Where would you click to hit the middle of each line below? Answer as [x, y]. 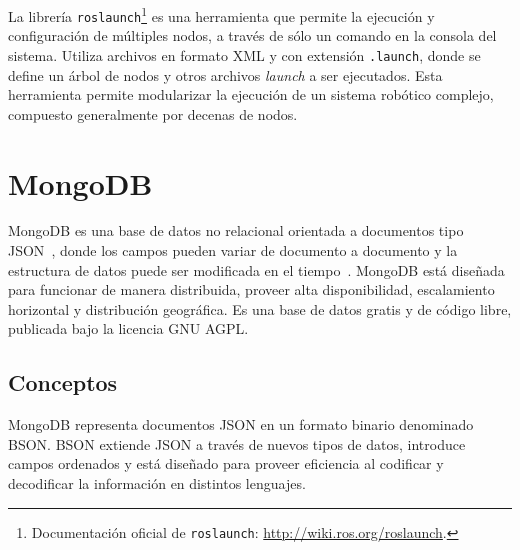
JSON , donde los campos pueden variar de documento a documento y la [233, 250]
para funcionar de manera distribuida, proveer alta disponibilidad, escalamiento [251, 289]
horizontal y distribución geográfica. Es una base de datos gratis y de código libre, [260, 308]
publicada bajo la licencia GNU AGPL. [128, 328]
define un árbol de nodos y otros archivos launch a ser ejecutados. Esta [225, 74]
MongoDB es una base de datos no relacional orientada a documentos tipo [236, 230]
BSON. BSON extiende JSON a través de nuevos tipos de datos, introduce [237, 443]
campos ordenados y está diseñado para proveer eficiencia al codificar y [226, 463]
